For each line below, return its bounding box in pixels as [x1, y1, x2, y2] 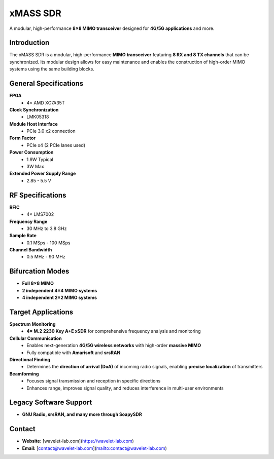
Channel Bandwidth [9, 247, 52, 253]
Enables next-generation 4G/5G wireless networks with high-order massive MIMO [26, 342, 201, 349]
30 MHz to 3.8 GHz [26, 225, 67, 232]
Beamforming [9, 370, 39, 377]
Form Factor [9, 135, 36, 141]
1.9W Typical [26, 156, 53, 162]
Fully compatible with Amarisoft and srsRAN [26, 350, 121, 356]
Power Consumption [9, 149, 54, 156]
